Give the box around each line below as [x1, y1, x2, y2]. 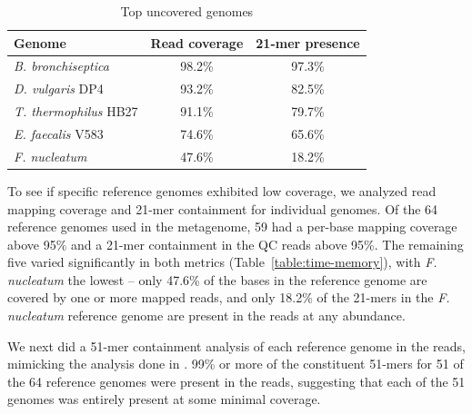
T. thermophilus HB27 [14, 102, 138, 121]
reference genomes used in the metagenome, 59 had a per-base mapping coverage [7, 217, 457, 236]
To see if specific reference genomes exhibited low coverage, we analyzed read [7, 181, 437, 200]
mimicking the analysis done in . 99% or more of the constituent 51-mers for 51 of [7, 354, 464, 373]
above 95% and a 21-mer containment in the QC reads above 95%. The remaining [7, 234, 464, 253]
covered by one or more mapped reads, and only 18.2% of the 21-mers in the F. [7, 288, 450, 307]
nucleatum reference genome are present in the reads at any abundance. [7, 306, 406, 325]
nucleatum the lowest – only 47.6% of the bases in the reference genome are [7, 270, 427, 289]
